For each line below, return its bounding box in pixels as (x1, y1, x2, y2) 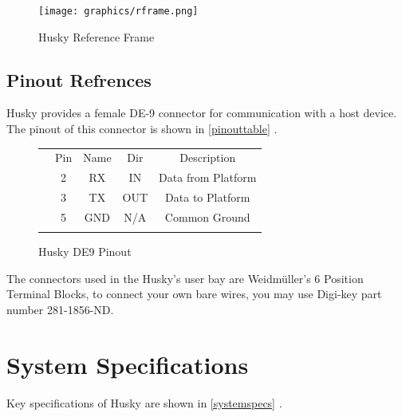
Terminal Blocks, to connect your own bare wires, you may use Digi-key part (6, 285, 382, 302)
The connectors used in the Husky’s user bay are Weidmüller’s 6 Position (6, 269, 364, 286)
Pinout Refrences (6, 67, 152, 92)
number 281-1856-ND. (6, 301, 114, 318)
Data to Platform (165, 189, 250, 206)
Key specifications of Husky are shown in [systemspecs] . (6, 394, 282, 411)
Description (179, 149, 236, 166)
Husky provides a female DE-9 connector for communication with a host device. (6, 104, 397, 121)
